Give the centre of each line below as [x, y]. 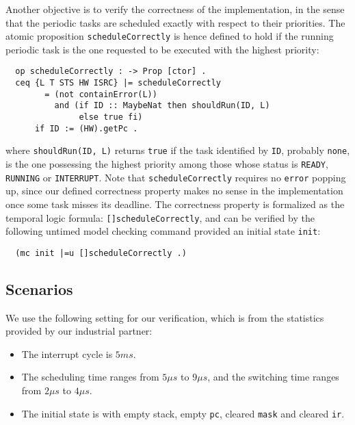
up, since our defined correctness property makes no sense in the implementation [174, 191]
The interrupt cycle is [67, 353]
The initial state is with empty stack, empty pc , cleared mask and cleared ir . [183, 413]
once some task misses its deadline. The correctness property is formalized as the [175, 204]
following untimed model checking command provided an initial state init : [163, 231]
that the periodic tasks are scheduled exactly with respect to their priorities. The [175, 22]
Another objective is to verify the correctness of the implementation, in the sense [175, 9]
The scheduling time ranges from [90, 377]
